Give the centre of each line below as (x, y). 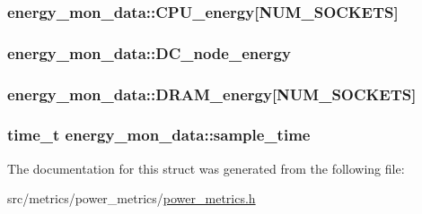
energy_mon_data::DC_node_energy (149, 52)
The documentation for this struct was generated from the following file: (206, 168)
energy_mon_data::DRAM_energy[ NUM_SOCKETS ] (212, 94)
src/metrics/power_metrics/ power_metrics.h (132, 198)
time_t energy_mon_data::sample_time (159, 135)
